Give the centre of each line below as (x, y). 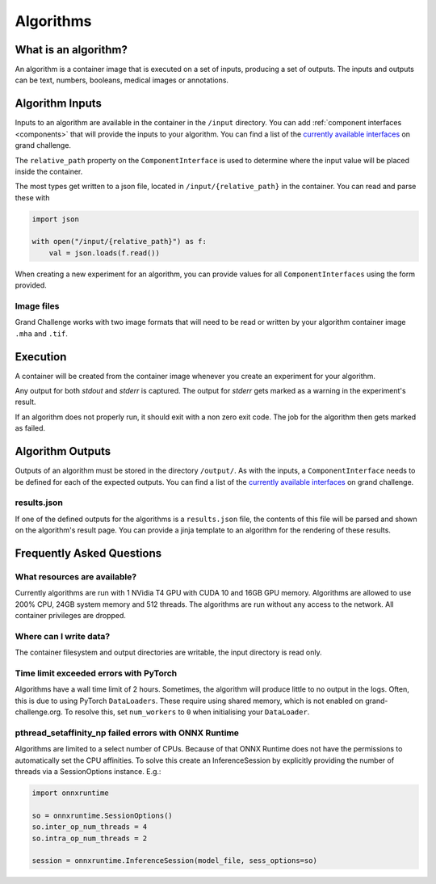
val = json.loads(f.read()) (105, 253)
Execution (41, 357)
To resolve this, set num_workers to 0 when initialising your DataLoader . (187, 712)
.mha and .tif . (42, 333)
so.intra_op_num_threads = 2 (90, 838)
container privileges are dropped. (71, 615)
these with (32, 197)
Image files (37, 306)
